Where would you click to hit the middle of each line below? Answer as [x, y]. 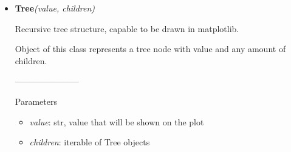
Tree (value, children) [55, 8]
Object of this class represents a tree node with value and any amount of [150, 49]
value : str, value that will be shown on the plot [117, 121]
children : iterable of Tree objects [90, 142]
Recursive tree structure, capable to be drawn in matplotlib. [127, 28]
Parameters [36, 101]
